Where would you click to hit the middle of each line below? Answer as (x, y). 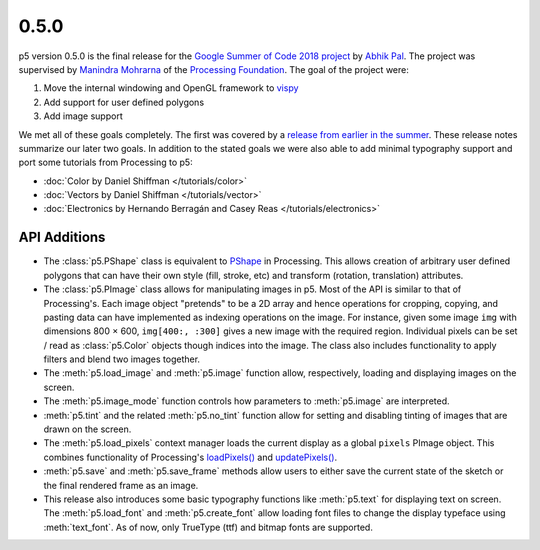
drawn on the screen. (87, 429)
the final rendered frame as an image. (121, 485)
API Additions (62, 237)
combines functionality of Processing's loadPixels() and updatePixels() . (190, 457)
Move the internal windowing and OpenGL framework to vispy (171, 88)
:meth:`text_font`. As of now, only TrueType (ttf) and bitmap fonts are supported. (208, 527)
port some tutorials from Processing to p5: (106, 162)
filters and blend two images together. (121, 359)
